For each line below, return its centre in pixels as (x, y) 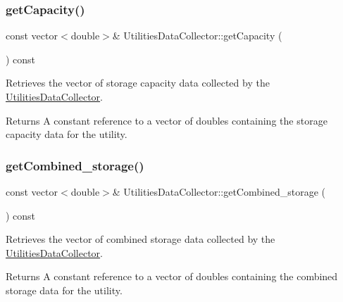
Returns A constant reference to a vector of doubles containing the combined (172, 276)
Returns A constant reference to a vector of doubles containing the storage (167, 120)
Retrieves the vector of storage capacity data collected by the (138, 83)
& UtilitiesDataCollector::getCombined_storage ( (219, 191)
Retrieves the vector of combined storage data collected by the (141, 239)
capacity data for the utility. (67, 134)
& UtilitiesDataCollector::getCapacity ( (197, 36)
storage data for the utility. (64, 290)
